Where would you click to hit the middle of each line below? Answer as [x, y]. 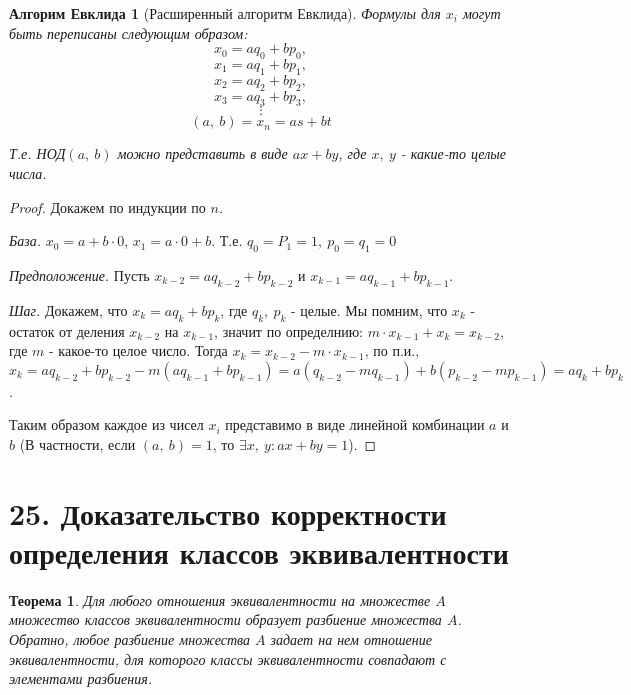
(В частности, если [77, 443]
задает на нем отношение [351, 639]
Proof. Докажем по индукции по [107, 206]
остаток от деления [67, 330]
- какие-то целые [453, 153]
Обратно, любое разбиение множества [129, 639]
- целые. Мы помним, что [369, 309]
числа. [28, 172]
